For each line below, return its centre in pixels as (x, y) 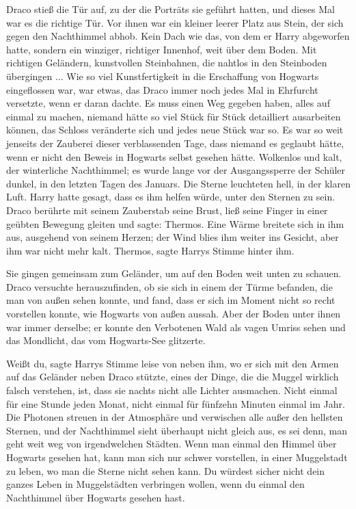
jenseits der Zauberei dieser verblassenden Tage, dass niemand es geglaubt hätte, (175, 143)
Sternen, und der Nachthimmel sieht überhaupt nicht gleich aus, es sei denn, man (177, 430)
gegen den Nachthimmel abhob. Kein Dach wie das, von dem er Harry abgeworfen (178, 36)
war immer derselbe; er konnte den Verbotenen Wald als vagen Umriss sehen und (176, 327)
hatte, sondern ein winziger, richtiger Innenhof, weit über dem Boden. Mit (162, 49)
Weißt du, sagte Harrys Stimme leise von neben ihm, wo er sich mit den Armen (173, 363)
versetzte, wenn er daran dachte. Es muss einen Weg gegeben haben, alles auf (168, 103)
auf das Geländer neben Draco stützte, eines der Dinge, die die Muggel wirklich (173, 377)
